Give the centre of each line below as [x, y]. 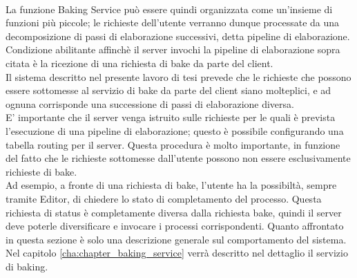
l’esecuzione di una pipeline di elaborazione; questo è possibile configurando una [175, 130]
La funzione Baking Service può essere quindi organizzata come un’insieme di [169, 9]
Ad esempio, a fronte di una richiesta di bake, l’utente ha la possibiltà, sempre [171, 185]
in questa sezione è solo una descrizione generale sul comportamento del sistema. [176, 239]
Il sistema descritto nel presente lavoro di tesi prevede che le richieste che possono [178, 76]
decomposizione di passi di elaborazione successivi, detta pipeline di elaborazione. [178, 36]
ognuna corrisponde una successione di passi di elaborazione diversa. [150, 103]
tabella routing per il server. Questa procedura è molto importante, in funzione [173, 144]
